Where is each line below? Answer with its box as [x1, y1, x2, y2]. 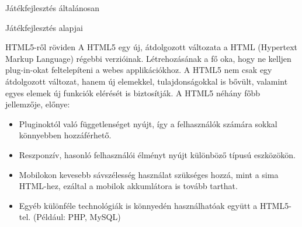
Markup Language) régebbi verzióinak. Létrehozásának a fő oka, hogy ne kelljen [5, 52, 291, 64]
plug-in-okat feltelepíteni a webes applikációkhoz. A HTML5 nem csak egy [5, 64, 272, 76]
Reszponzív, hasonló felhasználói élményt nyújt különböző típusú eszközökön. [19, 148, 296, 160]
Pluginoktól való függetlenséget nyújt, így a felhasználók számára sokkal [19, 117, 277, 130]
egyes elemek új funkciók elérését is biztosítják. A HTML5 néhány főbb [5, 86, 261, 99]
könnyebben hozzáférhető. [19, 129, 112, 141]
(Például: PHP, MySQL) [33, 211, 121, 223]
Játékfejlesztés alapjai [5, 21, 83, 33]
